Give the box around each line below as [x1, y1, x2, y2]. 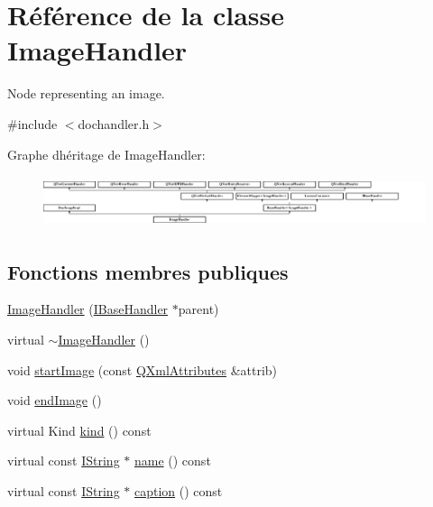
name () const [134, 451, 211, 470]
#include [7, 114, 58, 133]
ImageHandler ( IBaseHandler [7, 300, 169, 318]
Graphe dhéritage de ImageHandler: [7, 144, 206, 163]
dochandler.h [78, 114, 150, 133]
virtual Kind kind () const [7, 420, 152, 439]
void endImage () [7, 391, 102, 410]
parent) [178, 300, 219, 318]
